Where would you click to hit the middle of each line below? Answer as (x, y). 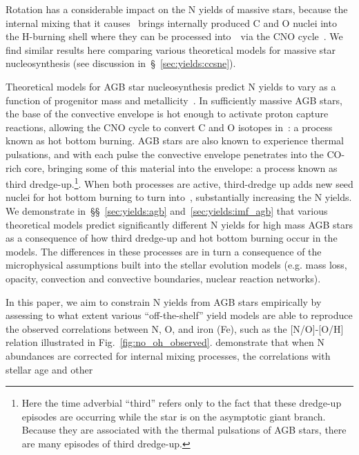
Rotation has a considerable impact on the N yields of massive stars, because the (177, 9)
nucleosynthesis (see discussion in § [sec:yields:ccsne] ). (121, 63)
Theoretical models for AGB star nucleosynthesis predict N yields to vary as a (171, 86)
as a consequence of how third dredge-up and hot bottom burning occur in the (172, 238)
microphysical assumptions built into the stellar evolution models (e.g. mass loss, (176, 265)
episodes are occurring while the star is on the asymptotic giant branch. (174, 416)
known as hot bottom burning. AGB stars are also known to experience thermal (175, 141)
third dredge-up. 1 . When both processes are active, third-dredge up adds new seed (179, 183)
